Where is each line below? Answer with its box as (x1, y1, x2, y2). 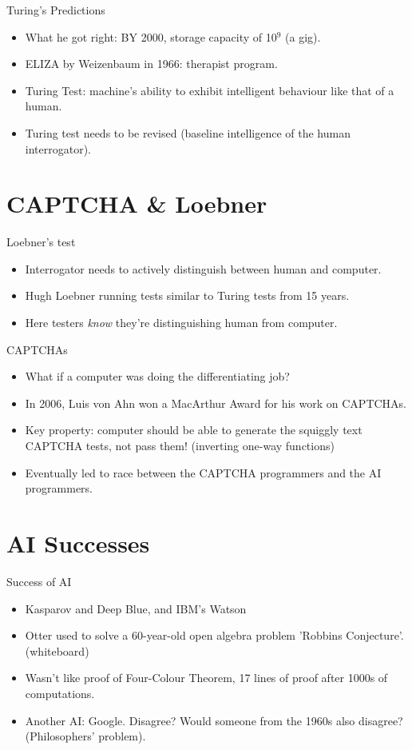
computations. (25, 684, 95, 701)
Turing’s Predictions (6, 2, 105, 18)
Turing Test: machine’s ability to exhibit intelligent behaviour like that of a (25, 82, 394, 98)
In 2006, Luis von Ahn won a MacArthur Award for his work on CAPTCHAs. (25, 394, 407, 411)
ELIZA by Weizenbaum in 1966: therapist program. (25, 55, 278, 72)
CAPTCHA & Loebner (6, 187, 267, 220)
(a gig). (285, 28, 321, 45)
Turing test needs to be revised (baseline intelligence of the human (25, 124, 351, 141)
